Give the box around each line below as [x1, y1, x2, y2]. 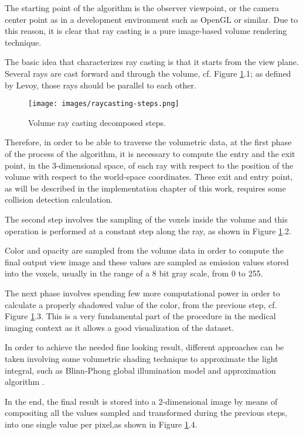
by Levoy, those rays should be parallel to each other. [5, 78, 196, 91]
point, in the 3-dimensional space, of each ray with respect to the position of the [5, 159, 294, 171]
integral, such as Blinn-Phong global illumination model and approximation [5, 364, 276, 376]
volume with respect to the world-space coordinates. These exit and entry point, [5, 170, 293, 183]
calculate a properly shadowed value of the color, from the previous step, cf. [5, 298, 277, 310]
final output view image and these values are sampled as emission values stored [5, 255, 289, 268]
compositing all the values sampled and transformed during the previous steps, [5, 406, 288, 419]
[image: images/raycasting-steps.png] [28, 100, 179, 108]
